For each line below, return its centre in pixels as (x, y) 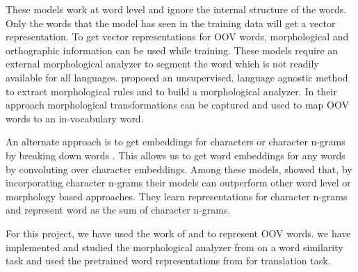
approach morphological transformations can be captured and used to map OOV (177, 105)
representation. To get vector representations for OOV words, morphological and (177, 37)
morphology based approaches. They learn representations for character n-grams (177, 196)
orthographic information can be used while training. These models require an (172, 50)
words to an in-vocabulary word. (75, 118)
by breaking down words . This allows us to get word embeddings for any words (176, 155)
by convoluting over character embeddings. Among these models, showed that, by (179, 169)
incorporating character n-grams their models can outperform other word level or (178, 183)
